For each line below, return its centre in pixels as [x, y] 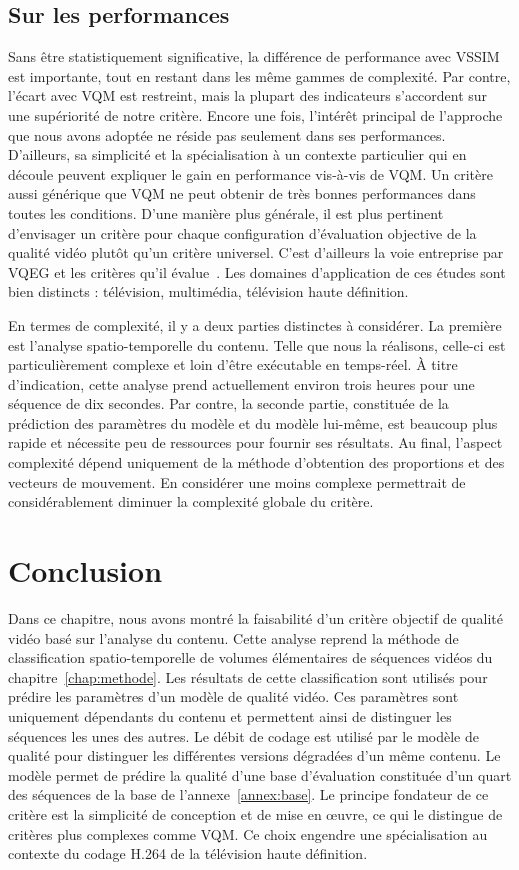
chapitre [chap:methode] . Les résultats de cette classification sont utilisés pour [248, 676]
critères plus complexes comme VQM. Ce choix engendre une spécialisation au [248, 833]
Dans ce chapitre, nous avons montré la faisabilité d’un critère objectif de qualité [255, 617]
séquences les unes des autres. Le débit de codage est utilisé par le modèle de [243, 735]
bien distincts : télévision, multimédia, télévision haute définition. [208, 291]
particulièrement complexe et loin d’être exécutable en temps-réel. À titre [233, 364]
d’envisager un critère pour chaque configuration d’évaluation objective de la [242, 232]
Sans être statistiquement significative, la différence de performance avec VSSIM [254, 56]
